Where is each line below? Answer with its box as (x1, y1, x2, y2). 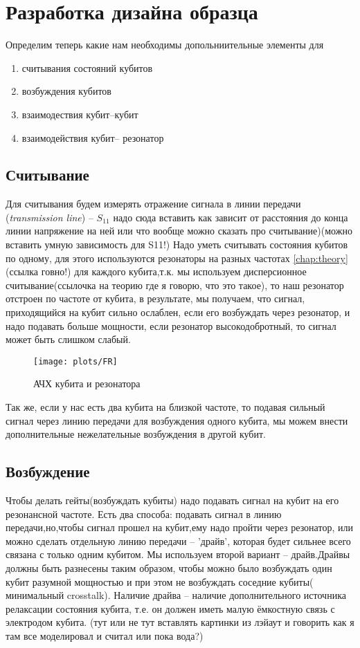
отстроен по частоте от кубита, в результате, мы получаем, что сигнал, (6, 291, 305, 306)
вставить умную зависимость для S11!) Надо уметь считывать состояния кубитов (6, 237, 348, 252)
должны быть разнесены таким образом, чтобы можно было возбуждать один (6, 561, 332, 575)
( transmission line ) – (6, 210, 93, 224)
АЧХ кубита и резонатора (33, 376, 141, 391)
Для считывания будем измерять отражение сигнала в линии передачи (6, 196, 301, 211)
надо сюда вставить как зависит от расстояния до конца (113, 210, 348, 224)
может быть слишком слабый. (6, 332, 131, 346)
